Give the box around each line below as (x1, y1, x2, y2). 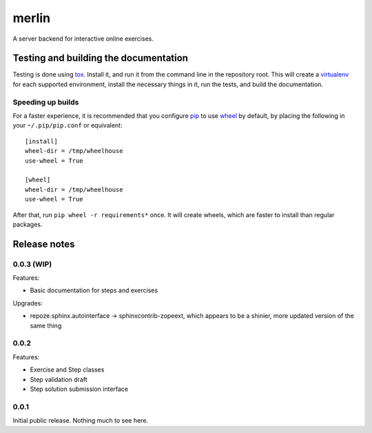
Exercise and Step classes (30, 365, 105, 374)
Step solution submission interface (30, 385, 129, 393)
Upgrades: (12, 299, 43, 307)
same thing (30, 321, 62, 330)
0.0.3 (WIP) (12, 259, 52, 269)
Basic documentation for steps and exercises (30, 286, 158, 294)
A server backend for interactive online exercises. (12, 34, 154, 43)
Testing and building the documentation (12, 52, 189, 64)
